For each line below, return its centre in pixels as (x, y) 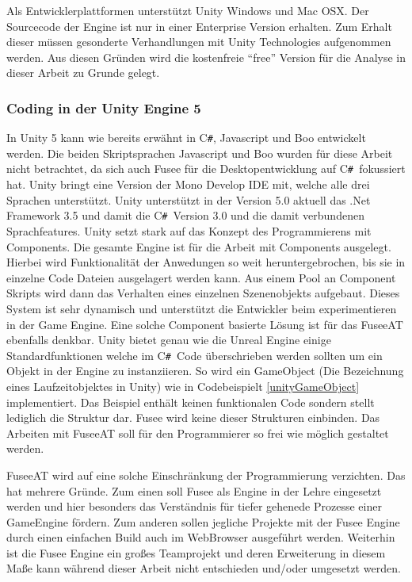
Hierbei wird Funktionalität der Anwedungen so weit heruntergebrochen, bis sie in (206, 262)
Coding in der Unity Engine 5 (104, 107)
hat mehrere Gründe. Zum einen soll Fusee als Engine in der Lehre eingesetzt (194, 490)
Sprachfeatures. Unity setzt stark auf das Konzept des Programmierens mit (189, 230)
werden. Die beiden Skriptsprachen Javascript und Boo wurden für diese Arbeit (200, 153)
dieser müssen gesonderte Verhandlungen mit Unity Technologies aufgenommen (199, 42)
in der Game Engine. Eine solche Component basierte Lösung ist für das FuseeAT (205, 324)
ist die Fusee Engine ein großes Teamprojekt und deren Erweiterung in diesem (196, 552)
